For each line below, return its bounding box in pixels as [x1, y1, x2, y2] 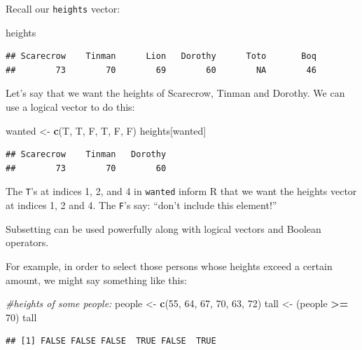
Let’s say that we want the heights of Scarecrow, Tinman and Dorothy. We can [6, 86, 345, 100]
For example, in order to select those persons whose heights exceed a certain [6, 258, 333, 273]
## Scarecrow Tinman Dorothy [6, 149, 167, 160]
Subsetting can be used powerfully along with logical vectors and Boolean [6, 221, 321, 236]
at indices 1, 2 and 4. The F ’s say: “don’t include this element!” [6, 198, 277, 213]
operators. [6, 235, 49, 250]
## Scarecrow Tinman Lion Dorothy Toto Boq [6, 51, 316, 62]
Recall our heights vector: [6, 1, 120, 15]
